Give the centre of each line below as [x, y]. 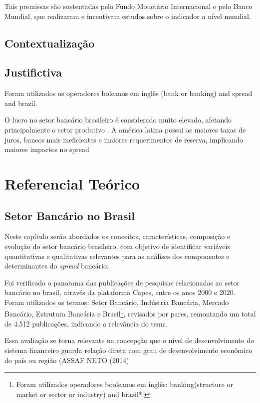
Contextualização [50, 43]
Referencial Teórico [72, 183]
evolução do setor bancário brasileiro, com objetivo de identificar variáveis [117, 246]
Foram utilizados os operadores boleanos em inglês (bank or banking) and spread [129, 93]
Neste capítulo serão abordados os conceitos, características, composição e [118, 236]
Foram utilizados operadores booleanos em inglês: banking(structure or [125, 384]
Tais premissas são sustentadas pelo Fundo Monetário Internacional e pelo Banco [129, 6]
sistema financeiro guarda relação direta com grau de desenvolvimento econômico [129, 350]
